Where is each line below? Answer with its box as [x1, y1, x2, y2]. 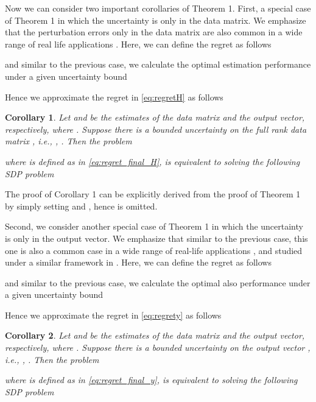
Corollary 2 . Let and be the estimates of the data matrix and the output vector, [5, 329, 305, 342]
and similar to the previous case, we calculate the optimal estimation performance [5, 58, 311, 71]
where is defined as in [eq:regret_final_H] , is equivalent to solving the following [5, 155, 300, 167]
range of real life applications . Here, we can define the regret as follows [5, 37, 272, 50]
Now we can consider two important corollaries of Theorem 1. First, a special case [5, 2, 311, 14]
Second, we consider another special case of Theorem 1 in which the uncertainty [5, 220, 303, 233]
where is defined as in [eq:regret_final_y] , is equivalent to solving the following [5, 373, 298, 386]
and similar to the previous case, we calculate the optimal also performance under [5, 276, 311, 289]
